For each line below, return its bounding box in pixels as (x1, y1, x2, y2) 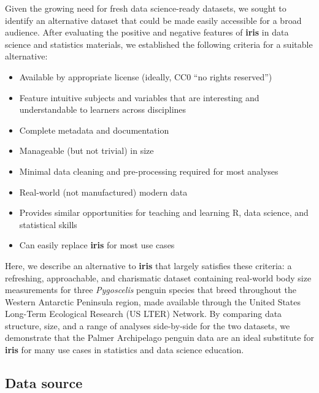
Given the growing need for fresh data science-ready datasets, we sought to (5, 2, 286, 14)
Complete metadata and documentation (19, 123, 169, 136)
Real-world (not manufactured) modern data (19, 185, 188, 198)
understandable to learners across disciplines (19, 103, 186, 116)
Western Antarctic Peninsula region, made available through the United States (5, 295, 301, 308)
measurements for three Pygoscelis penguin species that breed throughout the (5, 283, 296, 296)
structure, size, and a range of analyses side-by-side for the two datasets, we (5, 319, 290, 332)
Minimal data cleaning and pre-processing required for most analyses (19, 164, 279, 177)
